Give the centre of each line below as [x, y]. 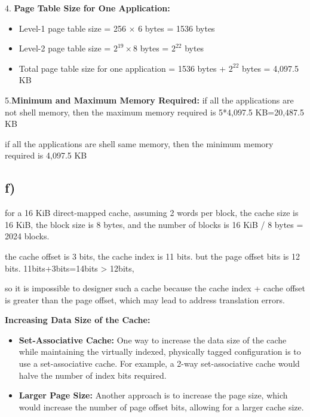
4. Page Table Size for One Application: [88, 8]
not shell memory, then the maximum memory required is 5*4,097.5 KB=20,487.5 [154, 112]
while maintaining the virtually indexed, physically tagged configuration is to [160, 351]
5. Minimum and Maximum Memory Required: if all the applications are [149, 100]
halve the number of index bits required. [93, 375]
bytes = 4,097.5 [270, 68]
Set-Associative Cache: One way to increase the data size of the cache [153, 340]
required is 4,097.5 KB [46, 155]
